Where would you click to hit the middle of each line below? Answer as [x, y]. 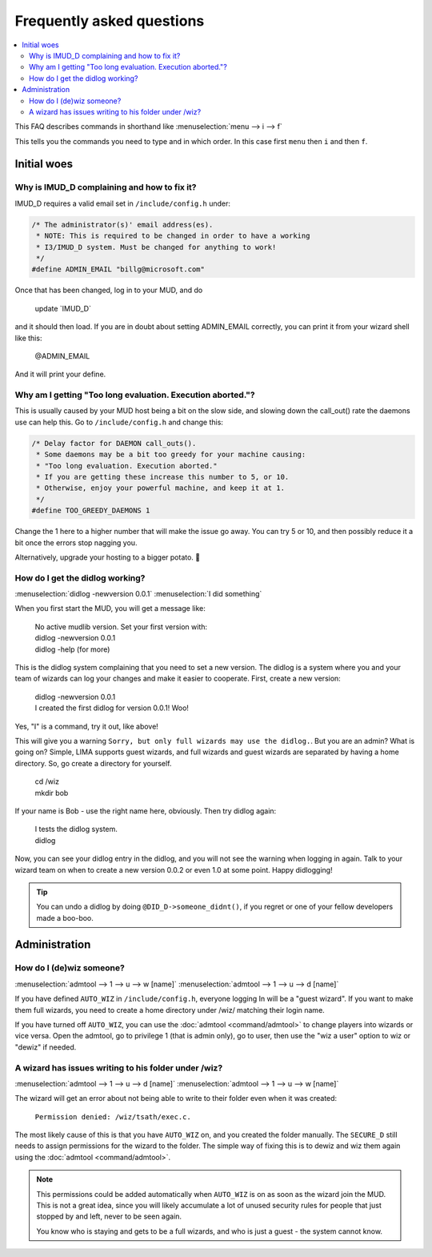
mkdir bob [52, 793]
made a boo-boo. [65, 918]
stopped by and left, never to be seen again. [109, 1216]
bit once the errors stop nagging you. [76, 542]
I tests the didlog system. [76, 829]
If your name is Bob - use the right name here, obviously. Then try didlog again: [146, 811]
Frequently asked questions [110, 21]
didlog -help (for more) [72, 649]
